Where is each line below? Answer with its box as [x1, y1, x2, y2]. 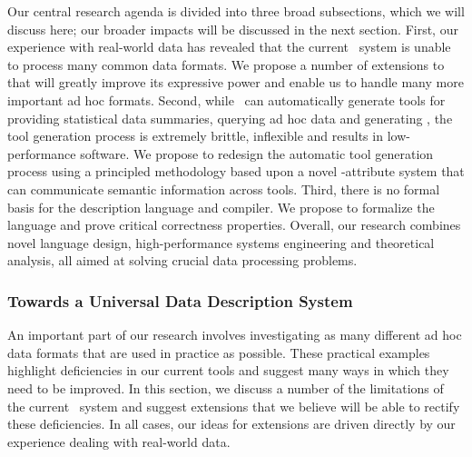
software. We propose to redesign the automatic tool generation [80, 144, 434, 163]
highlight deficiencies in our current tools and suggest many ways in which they [7, 361, 449, 380]
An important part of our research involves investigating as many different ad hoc [7, 325, 462, 344]
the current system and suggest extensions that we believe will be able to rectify [7, 396, 460, 415]
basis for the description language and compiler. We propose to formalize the [7, 197, 435, 216]
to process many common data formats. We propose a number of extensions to [7, 55, 445, 74]
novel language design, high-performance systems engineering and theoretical [7, 233, 435, 252]
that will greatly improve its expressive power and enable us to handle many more [7, 73, 464, 92]
